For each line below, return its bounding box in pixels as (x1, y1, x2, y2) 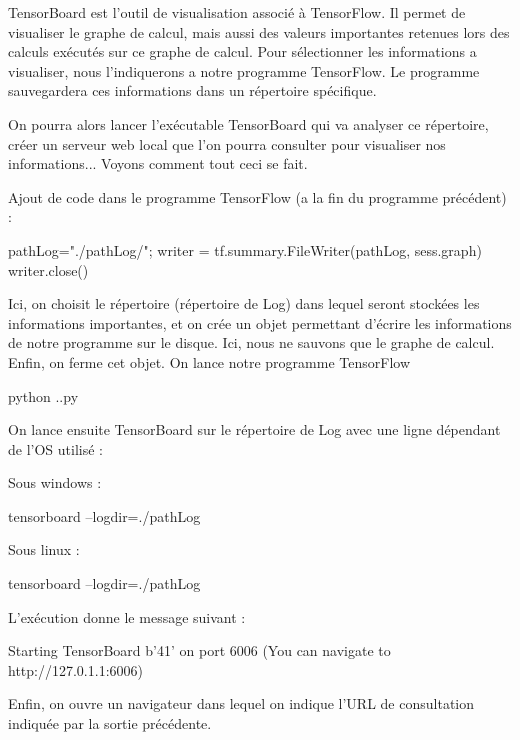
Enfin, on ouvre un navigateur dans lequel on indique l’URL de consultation (8, 693, 475, 714)
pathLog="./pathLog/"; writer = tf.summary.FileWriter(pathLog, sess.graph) (8, 239, 482, 260)
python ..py (8, 385, 79, 406)
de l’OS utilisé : (8, 438, 103, 459)
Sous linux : (8, 539, 80, 560)
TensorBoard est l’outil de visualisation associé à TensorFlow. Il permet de (8, 2, 466, 22)
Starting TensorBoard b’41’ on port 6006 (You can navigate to (8, 640, 391, 661)
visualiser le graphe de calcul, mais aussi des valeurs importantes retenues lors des (8, 21, 510, 42)
